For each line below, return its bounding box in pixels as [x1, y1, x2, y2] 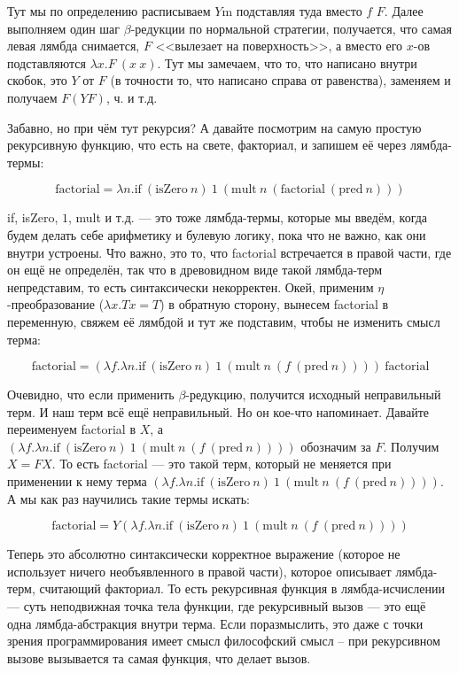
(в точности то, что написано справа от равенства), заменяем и [110, 71, 451, 89]
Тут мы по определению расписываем [7, 2, 211, 19]
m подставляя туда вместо [222, 2, 362, 19]
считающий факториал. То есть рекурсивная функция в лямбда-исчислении [39, 579, 445, 598]
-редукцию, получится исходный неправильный [185, 385, 441, 404]
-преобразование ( [7, 295, 105, 313]
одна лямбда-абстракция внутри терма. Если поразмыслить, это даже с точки [7, 614, 424, 632]
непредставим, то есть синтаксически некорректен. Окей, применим [7, 277, 374, 296]
